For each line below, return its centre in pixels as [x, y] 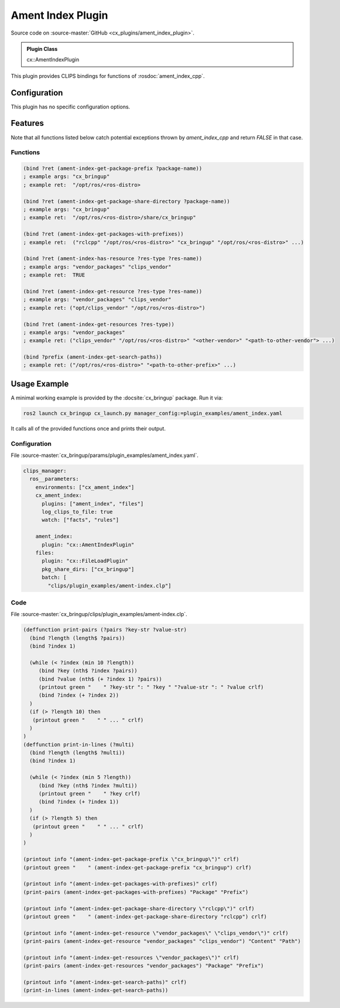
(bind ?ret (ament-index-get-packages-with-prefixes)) [103, 234]
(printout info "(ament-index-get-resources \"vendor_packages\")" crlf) [131, 957]
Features [27, 123]
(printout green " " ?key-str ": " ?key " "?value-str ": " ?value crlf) [151, 687]
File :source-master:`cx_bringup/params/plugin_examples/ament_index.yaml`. [105, 455]
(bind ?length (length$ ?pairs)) [77, 638]
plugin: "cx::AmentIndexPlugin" [88, 544]
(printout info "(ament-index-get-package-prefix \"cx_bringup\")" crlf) [131, 859]
